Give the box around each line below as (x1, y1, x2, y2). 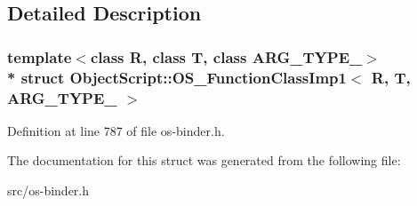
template (7, 45, 72, 67)
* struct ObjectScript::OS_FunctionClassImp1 (7, 66, 347, 88)
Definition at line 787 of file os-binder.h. (7, 121, 225, 139)
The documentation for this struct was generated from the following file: (7, 151, 401, 170)
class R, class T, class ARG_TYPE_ (90, 45, 363, 67)
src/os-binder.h (7, 181, 90, 200)
